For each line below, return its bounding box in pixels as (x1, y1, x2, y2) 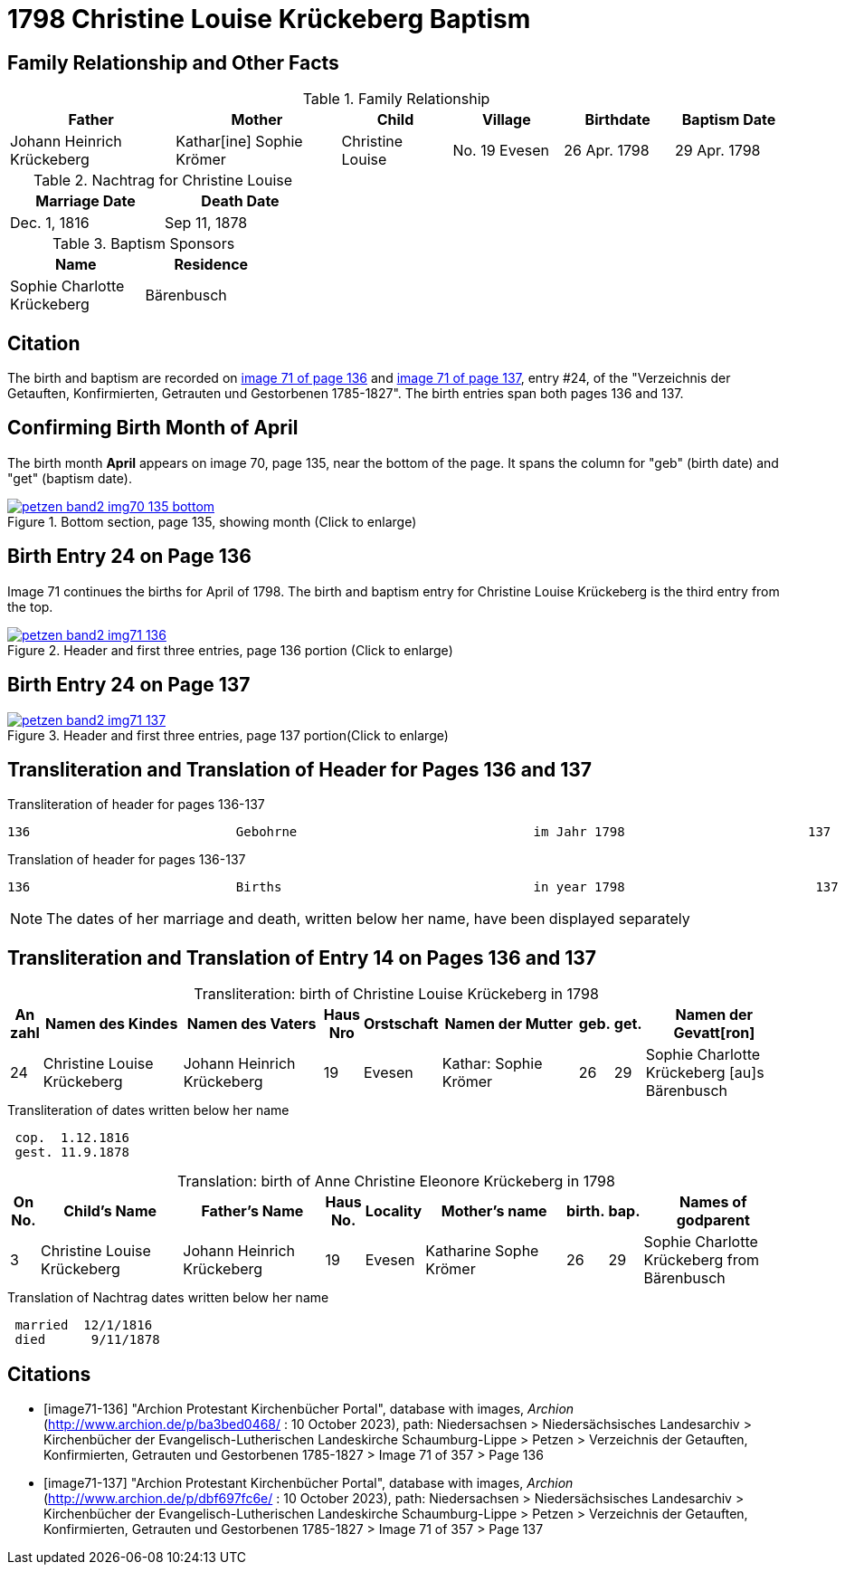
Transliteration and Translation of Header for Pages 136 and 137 (7, 757, 592, 781)
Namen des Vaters (186, 1015, 317, 1034)
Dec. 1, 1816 (10, 214, 90, 233)
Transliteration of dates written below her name (7, 1102, 290, 1119)
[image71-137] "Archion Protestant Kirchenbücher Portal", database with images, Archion (43, 1475, 574, 1491)
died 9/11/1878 (14, 1332, 160, 1348)
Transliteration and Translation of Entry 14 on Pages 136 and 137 (7, 946, 596, 969)
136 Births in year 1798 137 (7, 880, 839, 895)
